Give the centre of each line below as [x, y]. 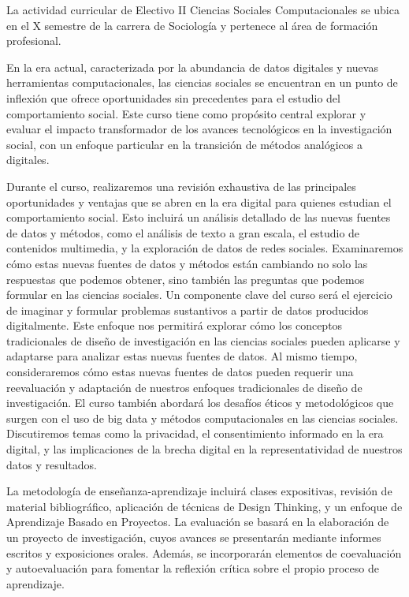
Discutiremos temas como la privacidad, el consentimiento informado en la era [195, 433]
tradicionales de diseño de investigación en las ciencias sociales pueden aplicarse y [203, 340]
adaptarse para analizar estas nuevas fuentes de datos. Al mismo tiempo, [182, 356]
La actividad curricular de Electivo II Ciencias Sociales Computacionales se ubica [203, 9]
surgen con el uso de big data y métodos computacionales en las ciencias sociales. [203, 418]
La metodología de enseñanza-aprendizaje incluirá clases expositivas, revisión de [199, 491]
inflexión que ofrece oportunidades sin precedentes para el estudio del [173, 97]
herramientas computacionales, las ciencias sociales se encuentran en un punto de [202, 82]
